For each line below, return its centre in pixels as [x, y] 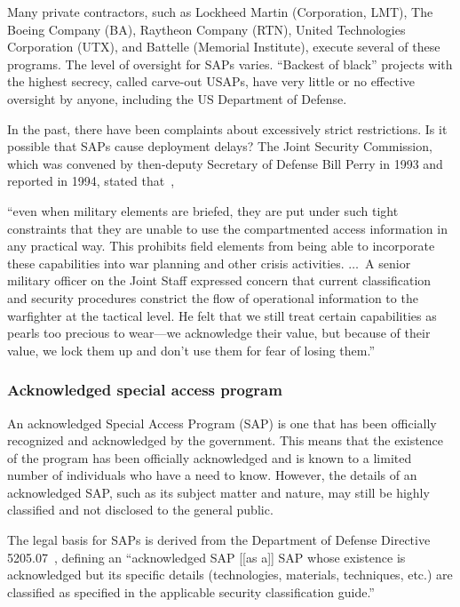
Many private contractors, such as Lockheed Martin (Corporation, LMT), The [220, 12]
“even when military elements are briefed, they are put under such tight [203, 210]
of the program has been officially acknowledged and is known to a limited [210, 457]
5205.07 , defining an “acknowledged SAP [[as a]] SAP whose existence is [206, 557]
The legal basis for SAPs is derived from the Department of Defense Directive [219, 540]
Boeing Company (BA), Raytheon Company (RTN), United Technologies [206, 29]
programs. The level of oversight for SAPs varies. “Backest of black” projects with [230, 64]
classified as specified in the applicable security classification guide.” [191, 591]
